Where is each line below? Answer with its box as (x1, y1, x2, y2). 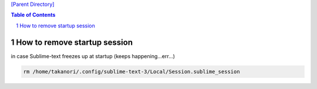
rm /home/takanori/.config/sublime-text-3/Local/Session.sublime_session (23, 68, 240, 75)
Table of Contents (11, 12, 56, 19)
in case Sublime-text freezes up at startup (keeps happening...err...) (11, 52, 176, 59)
